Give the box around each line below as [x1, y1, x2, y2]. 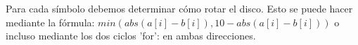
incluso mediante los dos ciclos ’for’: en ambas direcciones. [6, 28, 256, 43]
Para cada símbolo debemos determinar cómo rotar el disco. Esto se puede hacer [6, 1, 353, 15]
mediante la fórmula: [6, 15, 95, 29]
